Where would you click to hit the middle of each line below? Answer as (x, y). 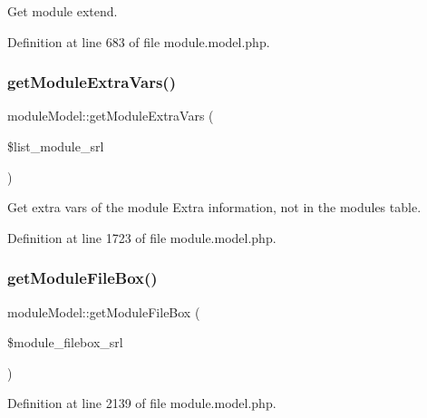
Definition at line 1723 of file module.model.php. (142, 237)
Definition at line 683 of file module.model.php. (139, 41)
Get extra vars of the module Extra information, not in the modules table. (214, 207)
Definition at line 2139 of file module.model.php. (142, 403)
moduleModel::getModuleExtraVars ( (111, 116)
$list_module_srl (56, 146)
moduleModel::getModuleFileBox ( (104, 311)
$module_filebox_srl (65, 342)
